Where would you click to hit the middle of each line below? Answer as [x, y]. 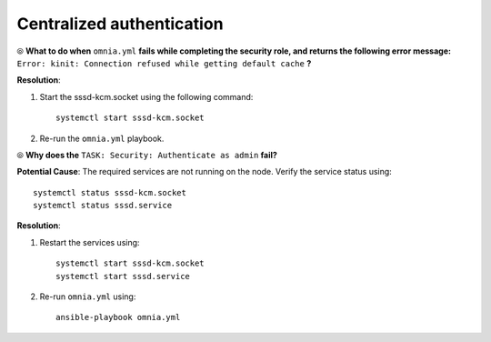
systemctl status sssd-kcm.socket [110, 192]
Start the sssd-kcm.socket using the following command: [146, 96]
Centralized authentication [120, 24]
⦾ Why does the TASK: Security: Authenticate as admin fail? [147, 155]
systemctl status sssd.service [103, 206]
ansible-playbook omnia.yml [118, 317]
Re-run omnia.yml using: [88, 297]
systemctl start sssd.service [123, 276]
